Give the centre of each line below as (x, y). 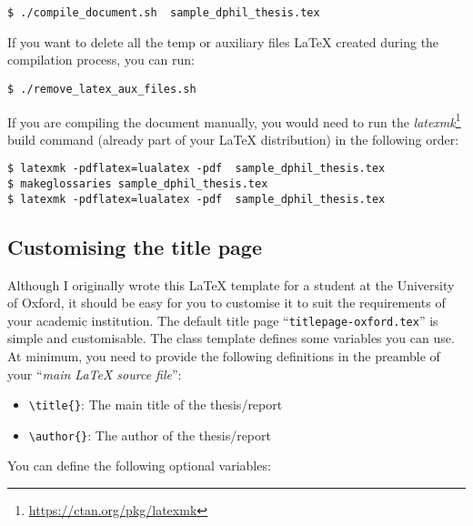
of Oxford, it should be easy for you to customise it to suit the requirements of (226, 303)
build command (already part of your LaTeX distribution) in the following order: (233, 139)
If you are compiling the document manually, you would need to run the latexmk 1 (234, 120)
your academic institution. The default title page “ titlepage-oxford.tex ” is (223, 320)
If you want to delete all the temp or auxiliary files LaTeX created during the (223, 41)
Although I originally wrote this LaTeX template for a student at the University (231, 284)
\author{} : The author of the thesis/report (150, 435)
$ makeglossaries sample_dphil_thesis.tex (138, 184)
